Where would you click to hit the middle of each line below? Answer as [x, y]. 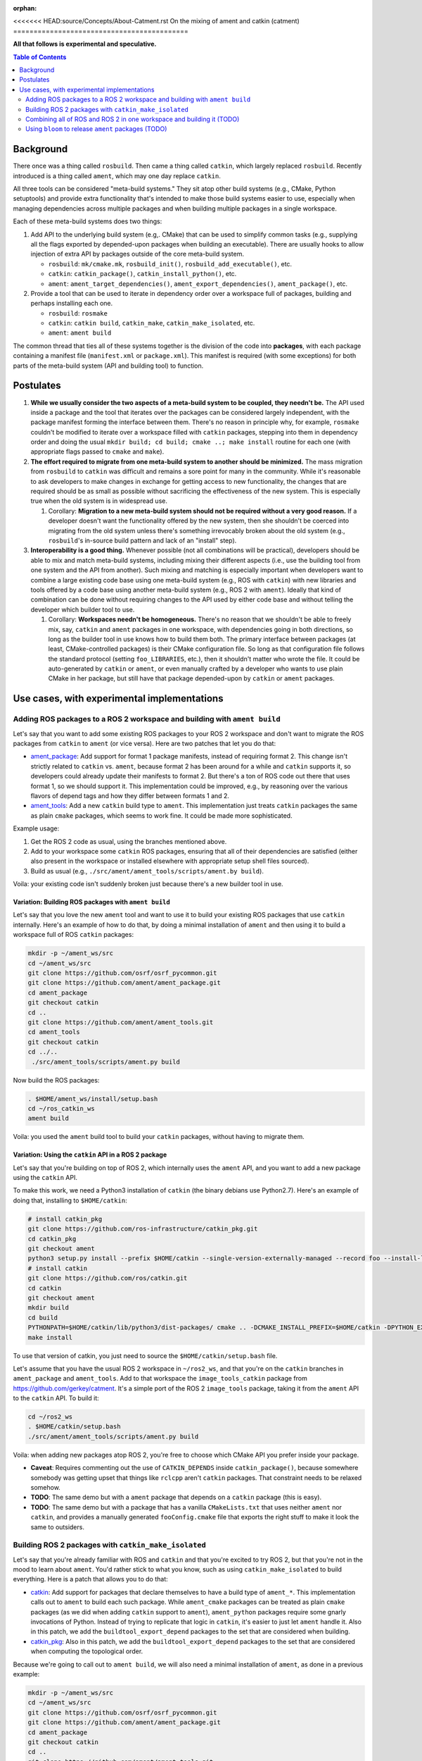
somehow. [46, 1487]
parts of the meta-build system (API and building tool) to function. [108, 366]
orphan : [25, 8]
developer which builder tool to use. [83, 609]
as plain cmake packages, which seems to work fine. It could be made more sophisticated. [161, 815]
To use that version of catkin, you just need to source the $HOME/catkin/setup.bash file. [145, 1355]
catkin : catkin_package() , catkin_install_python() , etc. [142, 274]
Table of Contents [40, 57]
